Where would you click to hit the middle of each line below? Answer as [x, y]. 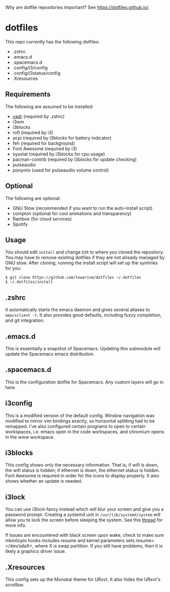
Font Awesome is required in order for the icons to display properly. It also [82, 476]
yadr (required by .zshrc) [38, 116]
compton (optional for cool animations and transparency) [72, 213]
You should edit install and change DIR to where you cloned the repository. [85, 252]
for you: [13, 268]
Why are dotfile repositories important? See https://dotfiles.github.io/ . [78, 7]
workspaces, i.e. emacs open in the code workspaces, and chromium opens [85, 432]
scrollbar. [15, 585]
